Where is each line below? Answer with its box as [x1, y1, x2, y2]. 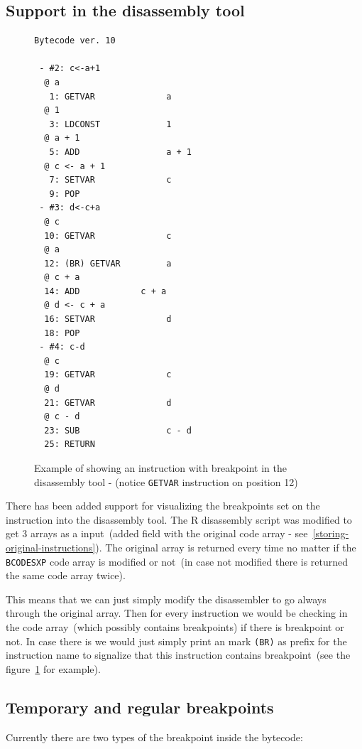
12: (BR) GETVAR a [44, 258, 172, 269]
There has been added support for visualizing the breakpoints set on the [6, 498, 320, 513]
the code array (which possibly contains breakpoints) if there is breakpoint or [6, 620, 344, 635]
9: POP [49, 188, 80, 199]
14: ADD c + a [44, 286, 167, 296]
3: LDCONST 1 [49, 119, 172, 129]
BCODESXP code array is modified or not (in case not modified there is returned [6, 554, 349, 569]
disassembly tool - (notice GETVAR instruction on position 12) [34, 474, 298, 489]
